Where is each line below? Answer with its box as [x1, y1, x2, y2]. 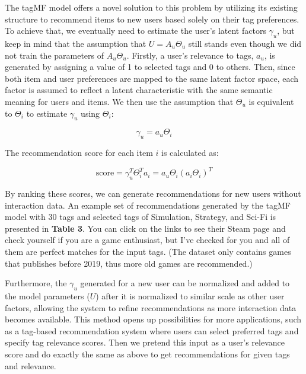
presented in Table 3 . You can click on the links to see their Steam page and [5, 222, 286, 234]
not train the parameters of [5, 49, 104, 61]
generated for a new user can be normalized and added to [80, 277, 290, 289]
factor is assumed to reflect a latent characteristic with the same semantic [5, 84, 273, 96]
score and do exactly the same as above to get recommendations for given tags [5, 347, 290, 360]
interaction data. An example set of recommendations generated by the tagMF [5, 199, 291, 211]
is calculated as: [161, 146, 219, 159]
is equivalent [248, 95, 294, 107]
